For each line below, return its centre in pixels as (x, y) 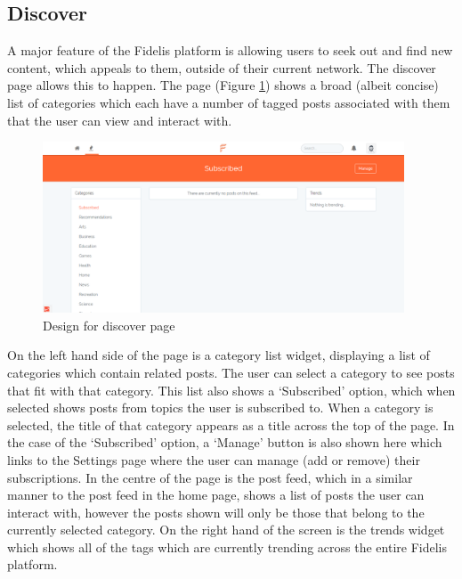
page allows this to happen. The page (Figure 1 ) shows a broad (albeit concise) (223, 85)
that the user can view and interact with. (120, 120)
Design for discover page (109, 325)
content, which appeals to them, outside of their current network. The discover (222, 67)
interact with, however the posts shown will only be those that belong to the (216, 512)
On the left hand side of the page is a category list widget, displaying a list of (219, 355)
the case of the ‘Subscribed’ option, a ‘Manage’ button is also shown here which (225, 442)
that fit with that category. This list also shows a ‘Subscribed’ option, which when (231, 390)
